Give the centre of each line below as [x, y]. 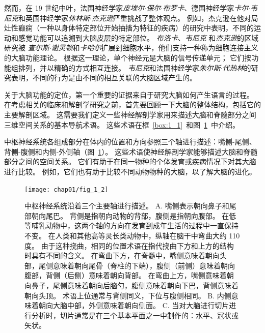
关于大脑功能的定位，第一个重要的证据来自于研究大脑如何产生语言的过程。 [129, 94]
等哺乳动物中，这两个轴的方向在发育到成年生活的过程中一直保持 [131, 225]
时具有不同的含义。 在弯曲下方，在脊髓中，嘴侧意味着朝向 [122, 255]
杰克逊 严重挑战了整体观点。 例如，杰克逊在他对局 [175, 18]
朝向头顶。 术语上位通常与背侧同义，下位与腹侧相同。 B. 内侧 [128, 295]
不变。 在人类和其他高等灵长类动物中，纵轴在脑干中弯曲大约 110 [132, 235]
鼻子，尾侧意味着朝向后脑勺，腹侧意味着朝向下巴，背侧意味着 [135, 285]
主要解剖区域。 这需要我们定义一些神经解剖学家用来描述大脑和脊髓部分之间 [130, 114]
